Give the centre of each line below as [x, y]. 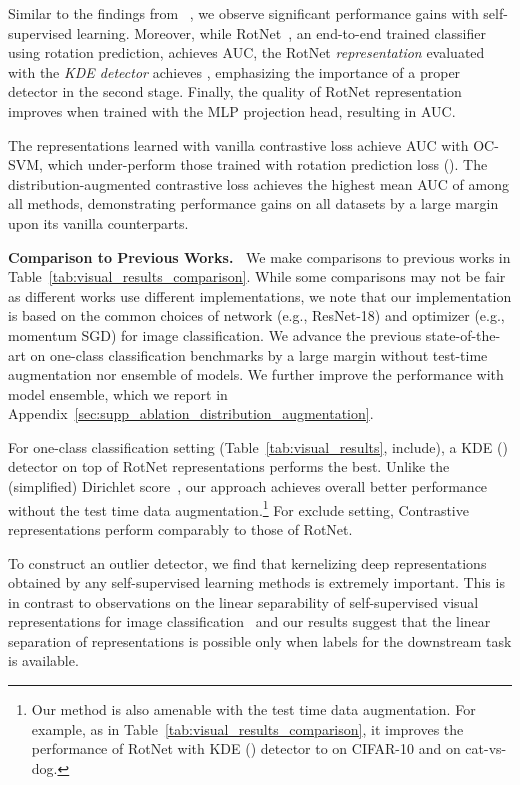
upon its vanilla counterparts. [98, 222]
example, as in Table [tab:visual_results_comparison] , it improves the [247, 728]
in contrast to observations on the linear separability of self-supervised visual [243, 601]
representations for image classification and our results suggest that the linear [249, 621]
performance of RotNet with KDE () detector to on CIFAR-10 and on [246, 748]
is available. [43, 660]
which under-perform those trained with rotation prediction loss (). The [267, 164]
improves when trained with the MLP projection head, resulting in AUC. [232, 110]
